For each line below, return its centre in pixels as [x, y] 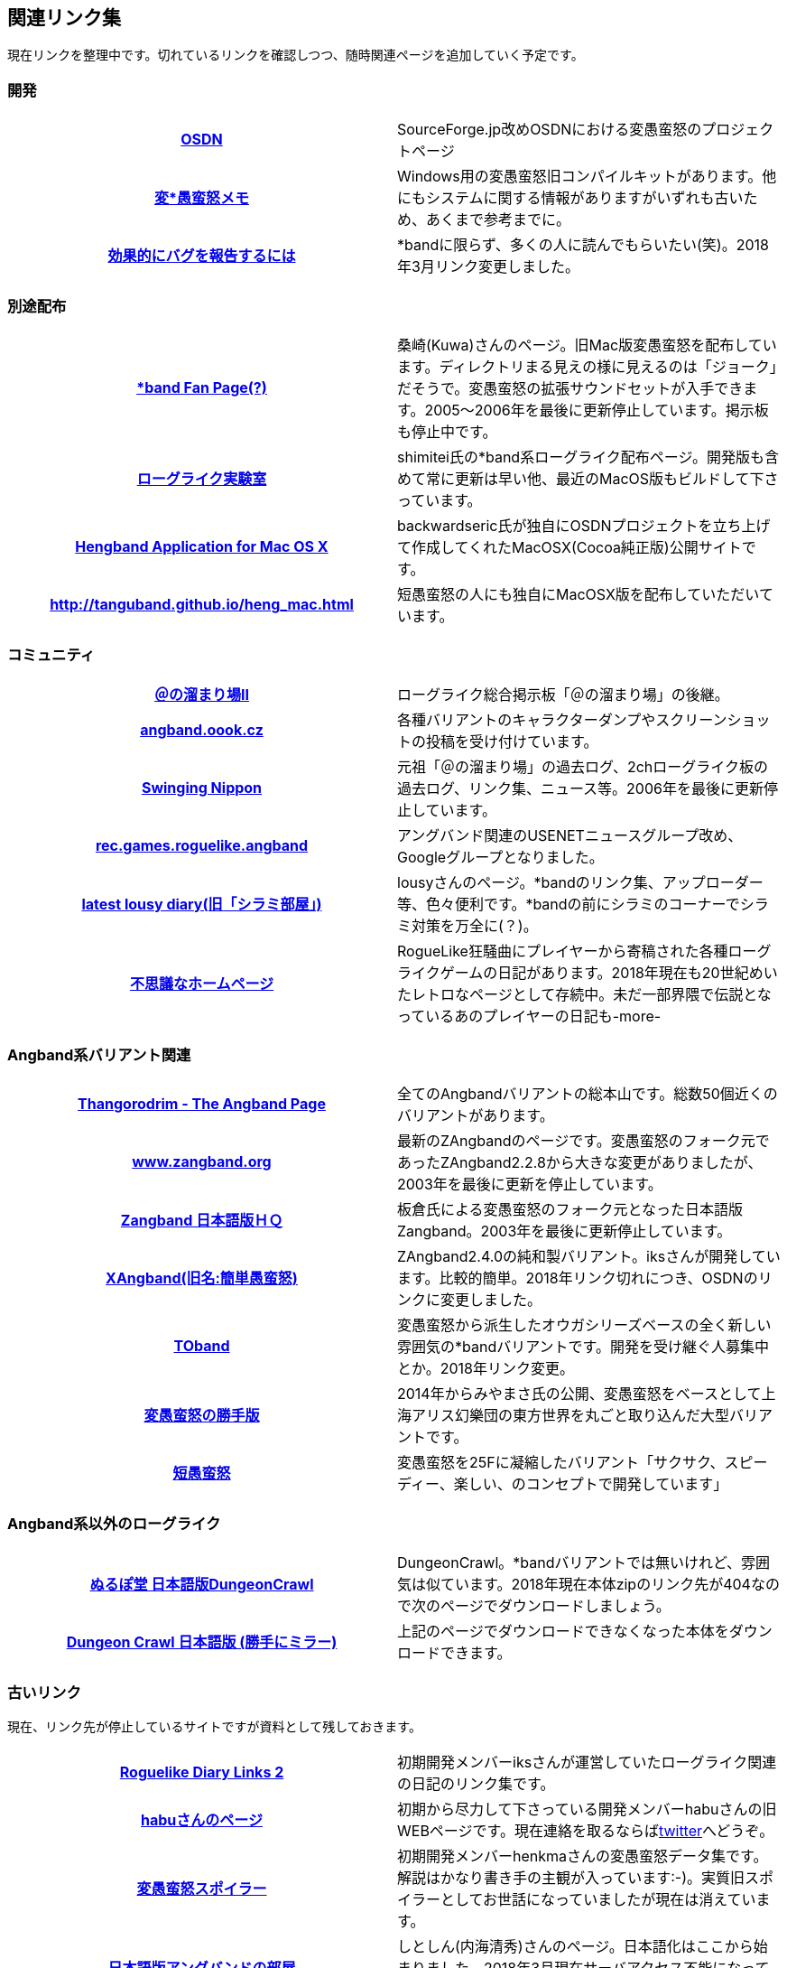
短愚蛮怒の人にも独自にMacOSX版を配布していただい [578, 594]
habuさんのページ [202, 1819]
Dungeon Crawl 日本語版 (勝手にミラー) [202, 1642]
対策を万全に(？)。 [475, 925]
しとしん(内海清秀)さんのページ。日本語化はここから [575, 1946]
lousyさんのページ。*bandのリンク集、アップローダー [580, 882]
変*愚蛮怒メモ [202, 198]
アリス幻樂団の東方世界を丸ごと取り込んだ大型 [571, 1416]
